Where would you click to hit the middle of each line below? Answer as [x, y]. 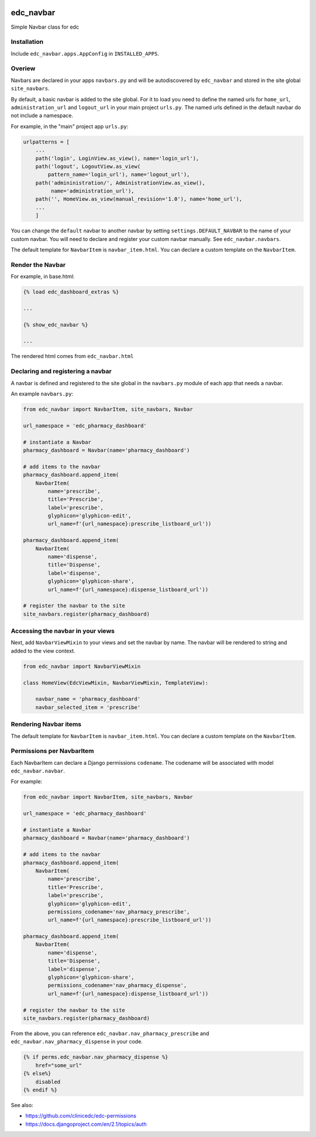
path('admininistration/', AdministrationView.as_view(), [120, 183]
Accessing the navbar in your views [63, 631]
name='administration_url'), [92, 191]
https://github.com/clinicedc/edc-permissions [81, 1116]
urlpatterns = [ [47, 142]
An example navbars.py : [42, 394]
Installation [27, 42]
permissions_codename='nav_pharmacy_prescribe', [119, 912]
